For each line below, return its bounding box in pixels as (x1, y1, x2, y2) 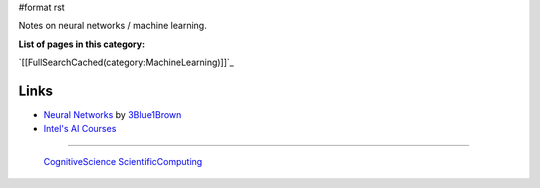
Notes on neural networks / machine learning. (18, 20, 207, 32)
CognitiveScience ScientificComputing (43, 155, 203, 167)
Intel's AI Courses (43, 123, 117, 135)
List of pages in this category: (18, 38, 145, 50)
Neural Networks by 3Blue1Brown (43, 109, 182, 121)
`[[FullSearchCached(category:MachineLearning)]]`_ (18, 56, 234, 69)
